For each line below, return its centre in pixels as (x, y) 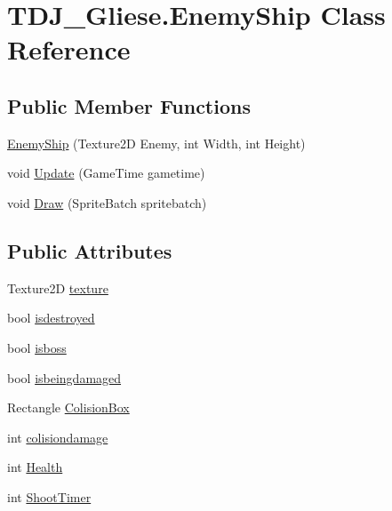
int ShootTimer (49, 496)
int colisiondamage (58, 437)
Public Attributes (90, 250)
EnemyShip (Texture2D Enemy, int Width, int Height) (156, 143)
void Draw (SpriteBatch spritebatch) (107, 202)
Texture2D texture (58, 287)
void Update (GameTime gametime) (106, 173)
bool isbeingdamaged (64, 377)
